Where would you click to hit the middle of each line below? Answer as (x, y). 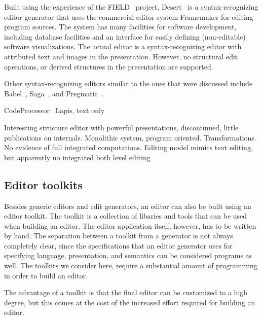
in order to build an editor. (46, 275)
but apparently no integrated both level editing (77, 157)
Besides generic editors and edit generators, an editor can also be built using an (128, 206)
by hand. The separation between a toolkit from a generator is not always (119, 236)
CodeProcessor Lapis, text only (54, 110)
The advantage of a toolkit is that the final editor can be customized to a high (126, 292)
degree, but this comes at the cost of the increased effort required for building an (130, 302)
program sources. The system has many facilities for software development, (120, 27)
